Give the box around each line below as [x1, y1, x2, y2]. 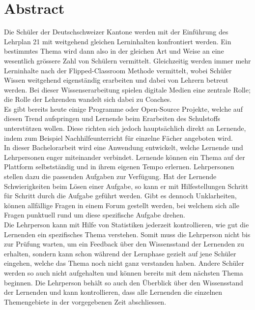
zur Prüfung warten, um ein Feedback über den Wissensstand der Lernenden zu [4, 239, 244, 249]
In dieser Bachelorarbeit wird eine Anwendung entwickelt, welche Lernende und [4, 142, 243, 153]
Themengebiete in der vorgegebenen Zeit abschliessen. [4, 296, 167, 307]
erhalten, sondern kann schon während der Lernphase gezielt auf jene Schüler [4, 248, 236, 258]
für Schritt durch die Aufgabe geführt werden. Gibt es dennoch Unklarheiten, [4, 190, 237, 201]
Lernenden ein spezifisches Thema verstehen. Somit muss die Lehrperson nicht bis [4, 229, 251, 239]
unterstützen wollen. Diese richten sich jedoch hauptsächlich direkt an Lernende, [4, 123, 246, 133]
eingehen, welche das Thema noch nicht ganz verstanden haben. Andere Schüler [4, 258, 244, 268]
